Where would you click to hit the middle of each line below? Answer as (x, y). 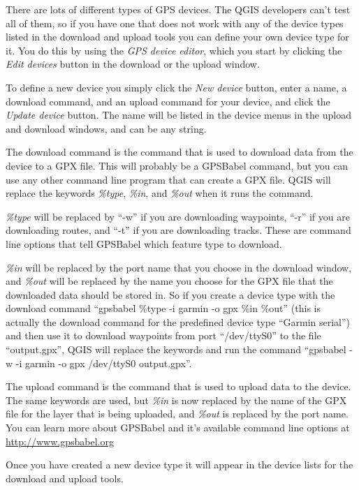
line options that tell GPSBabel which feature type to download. (144, 243)
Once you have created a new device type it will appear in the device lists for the (179, 465)
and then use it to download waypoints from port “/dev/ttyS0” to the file (163, 335)
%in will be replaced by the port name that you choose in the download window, (179, 267)
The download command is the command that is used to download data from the (179, 152)
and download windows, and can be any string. (106, 128)
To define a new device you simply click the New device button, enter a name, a (176, 87)
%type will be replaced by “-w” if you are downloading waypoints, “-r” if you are (178, 216)
